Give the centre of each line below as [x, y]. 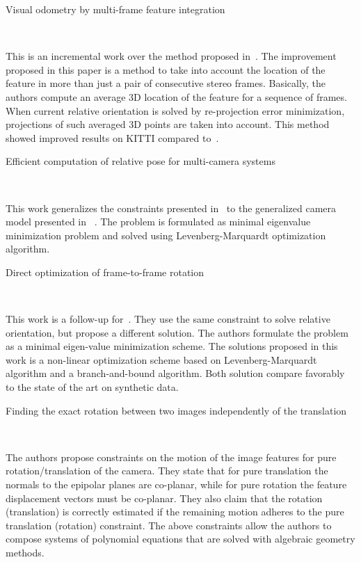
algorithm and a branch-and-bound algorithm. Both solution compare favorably [175, 373]
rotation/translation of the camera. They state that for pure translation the [167, 471]
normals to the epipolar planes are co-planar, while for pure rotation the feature [176, 484]
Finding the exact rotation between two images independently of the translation [176, 410]
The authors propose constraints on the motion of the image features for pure [171, 457]
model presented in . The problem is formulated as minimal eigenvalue [158, 222]
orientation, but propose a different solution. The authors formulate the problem [177, 332]
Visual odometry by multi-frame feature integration [115, 9]
